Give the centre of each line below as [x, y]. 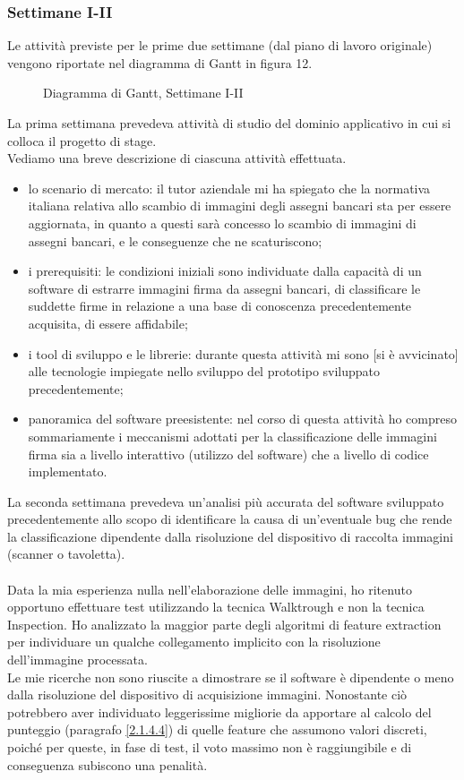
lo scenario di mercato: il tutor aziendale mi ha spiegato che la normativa [229, 188]
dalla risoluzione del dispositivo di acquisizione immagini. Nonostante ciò [207, 694]
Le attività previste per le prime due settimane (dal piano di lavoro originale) [220, 45]
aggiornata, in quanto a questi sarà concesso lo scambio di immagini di [222, 223]
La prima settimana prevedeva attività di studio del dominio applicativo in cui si [229, 123]
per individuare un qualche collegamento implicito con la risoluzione [194, 642]
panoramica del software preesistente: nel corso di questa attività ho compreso [242, 419]
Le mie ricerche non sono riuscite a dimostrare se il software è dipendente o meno [231, 677]
